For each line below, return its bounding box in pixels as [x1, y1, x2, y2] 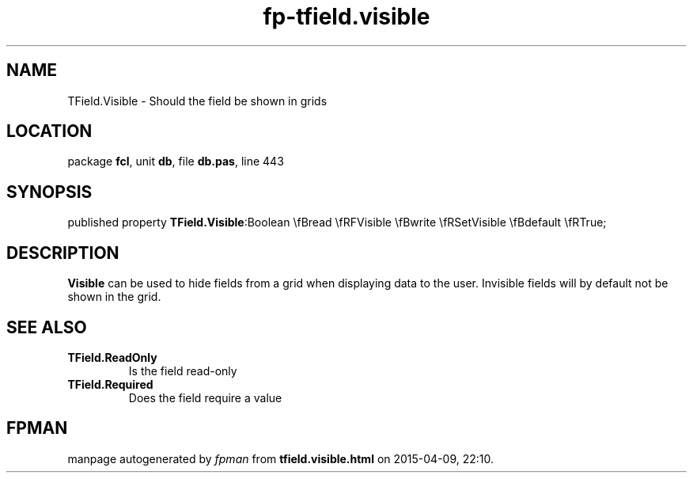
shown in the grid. [67, 290, 161, 304]
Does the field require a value [128, 390, 282, 405]
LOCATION [6, 121, 93, 142]
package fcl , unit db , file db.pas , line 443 [67, 154, 284, 169]
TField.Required [67, 377, 153, 391]
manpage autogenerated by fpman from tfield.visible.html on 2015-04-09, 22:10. [67, 451, 494, 466]
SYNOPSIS [6, 181, 93, 202]
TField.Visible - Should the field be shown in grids [67, 93, 328, 108]
